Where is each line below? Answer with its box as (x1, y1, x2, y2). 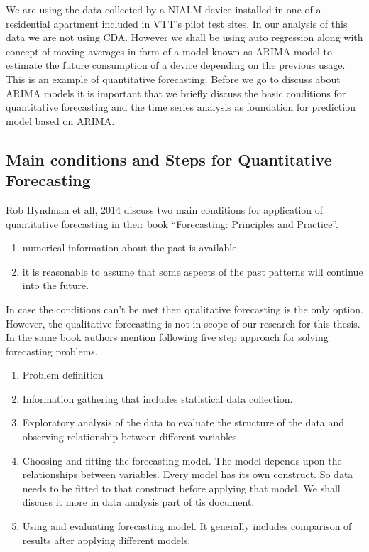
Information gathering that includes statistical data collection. (22, 391, 293, 406)
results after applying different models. (22, 532, 191, 547)
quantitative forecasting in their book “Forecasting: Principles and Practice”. (6, 216, 338, 231)
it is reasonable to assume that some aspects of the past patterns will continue (22, 264, 363, 278)
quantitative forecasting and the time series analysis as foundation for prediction (6, 99, 356, 114)
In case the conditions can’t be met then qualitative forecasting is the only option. (6, 301, 363, 316)
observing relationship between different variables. (22, 429, 240, 444)
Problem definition (22, 367, 104, 382)
